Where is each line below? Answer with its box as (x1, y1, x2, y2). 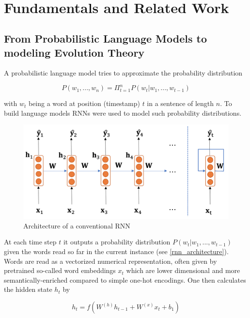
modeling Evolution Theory (4, 45, 145, 60)
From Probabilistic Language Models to (4, 30, 207, 45)
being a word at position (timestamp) (28, 98, 140, 108)
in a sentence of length (147, 98, 214, 108)
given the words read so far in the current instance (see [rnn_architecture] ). (4, 246, 229, 257)
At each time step (4, 237, 57, 247)
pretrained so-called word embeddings (4, 265, 116, 275)
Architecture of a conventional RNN (23, 220, 130, 230)
